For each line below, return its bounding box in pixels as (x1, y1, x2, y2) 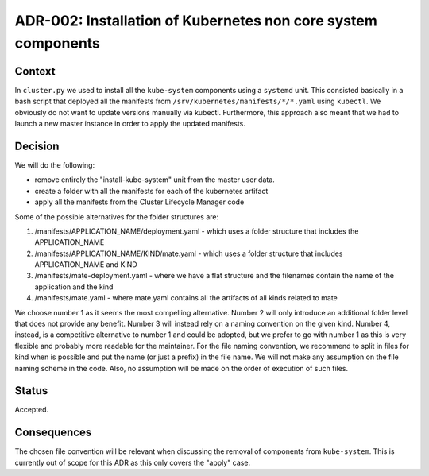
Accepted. (14, 405, 49, 415)
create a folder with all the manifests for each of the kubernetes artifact (34, 186, 269, 195)
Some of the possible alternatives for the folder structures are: (14, 211, 218, 222)
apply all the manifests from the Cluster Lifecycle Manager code (34, 197, 245, 207)
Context (14, 64, 56, 78)
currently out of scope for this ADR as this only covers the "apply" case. (14, 458, 250, 467)
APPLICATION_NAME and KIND (34, 260, 138, 269)
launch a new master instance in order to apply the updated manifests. (14, 119, 246, 129)
